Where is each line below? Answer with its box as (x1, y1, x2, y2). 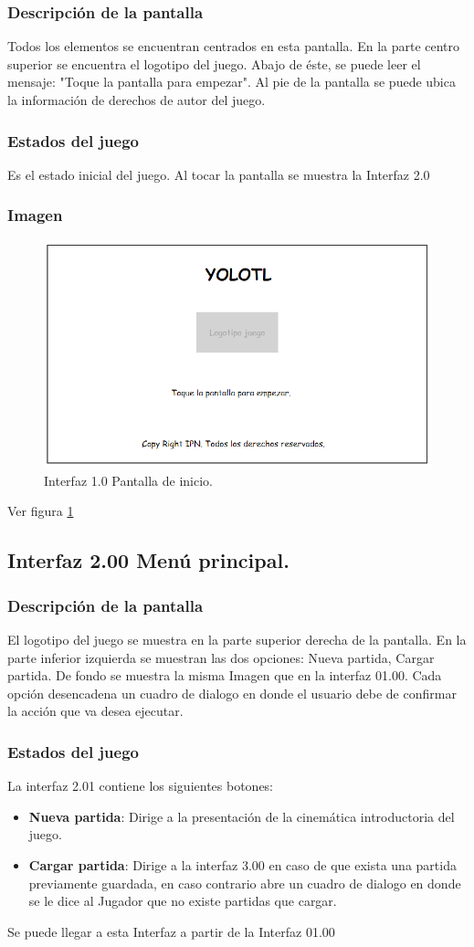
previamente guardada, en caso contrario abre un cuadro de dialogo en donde (28, 873, 461, 892)
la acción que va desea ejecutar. (7, 701, 184, 721)
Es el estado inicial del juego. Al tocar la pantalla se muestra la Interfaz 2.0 (7, 164, 430, 184)
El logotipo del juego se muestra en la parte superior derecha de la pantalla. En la (7, 630, 467, 649)
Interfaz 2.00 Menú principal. (7, 546, 290, 574)
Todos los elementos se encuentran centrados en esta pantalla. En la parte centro (7, 37, 460, 56)
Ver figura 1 (7, 501, 74, 521)
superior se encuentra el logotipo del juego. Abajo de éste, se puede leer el (7, 54, 421, 73)
